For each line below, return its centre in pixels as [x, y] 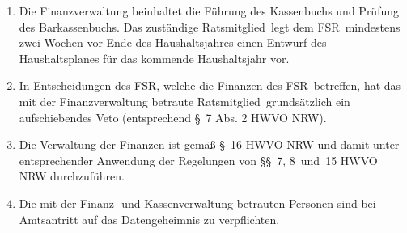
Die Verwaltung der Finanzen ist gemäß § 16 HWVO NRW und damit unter [209, 144]
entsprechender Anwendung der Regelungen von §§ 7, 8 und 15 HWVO [198, 160]
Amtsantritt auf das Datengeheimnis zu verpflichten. [149, 219]
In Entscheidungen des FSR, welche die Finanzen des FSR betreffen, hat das [210, 85]
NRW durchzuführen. [72, 176]
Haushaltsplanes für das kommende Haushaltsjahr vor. [154, 58]
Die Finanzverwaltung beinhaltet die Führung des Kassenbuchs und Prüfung [209, 11]
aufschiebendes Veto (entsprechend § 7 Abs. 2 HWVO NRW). [173, 117]
